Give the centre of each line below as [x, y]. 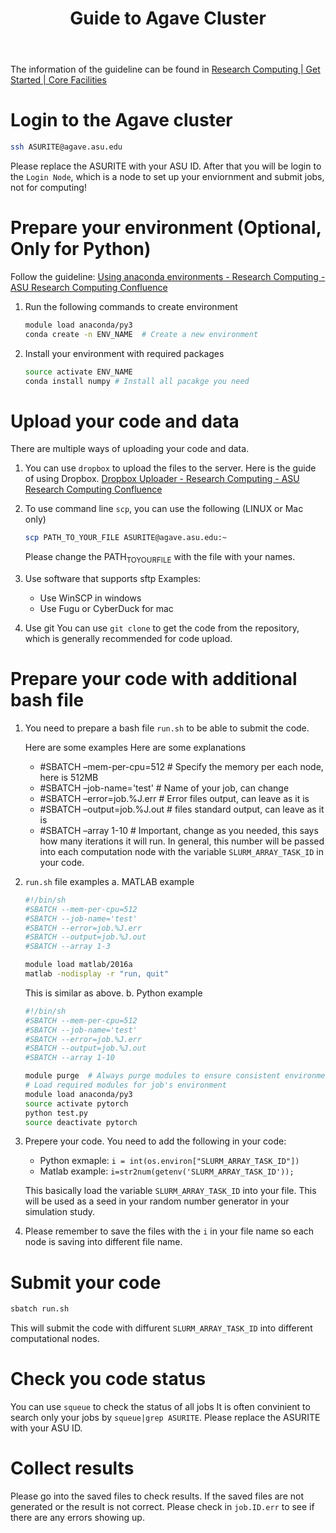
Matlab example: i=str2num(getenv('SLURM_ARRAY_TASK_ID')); [167, 1171]
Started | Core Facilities [58, 80]
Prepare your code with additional [154, 679]
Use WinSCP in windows [90, 598]
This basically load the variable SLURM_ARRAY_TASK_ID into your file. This [170, 1191]
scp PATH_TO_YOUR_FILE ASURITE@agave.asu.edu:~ [125, 538]
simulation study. [60, 1212]
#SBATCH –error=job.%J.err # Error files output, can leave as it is [174, 798]
